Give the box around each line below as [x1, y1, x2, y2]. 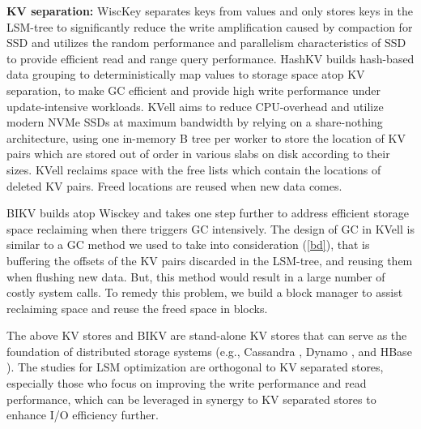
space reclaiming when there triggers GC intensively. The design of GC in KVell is [6, 220, 415, 237]
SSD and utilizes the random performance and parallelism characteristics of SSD [6, 34, 406, 51]
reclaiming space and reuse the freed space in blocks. [6, 299, 268, 316]
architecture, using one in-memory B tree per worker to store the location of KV [6, 129, 406, 146]
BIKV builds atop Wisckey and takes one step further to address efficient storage [6, 204, 410, 221]
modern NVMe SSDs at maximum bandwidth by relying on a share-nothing [6, 114, 383, 131]
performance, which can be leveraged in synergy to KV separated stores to [6, 390, 376, 407]
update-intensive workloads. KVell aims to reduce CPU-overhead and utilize [6, 97, 384, 114]
